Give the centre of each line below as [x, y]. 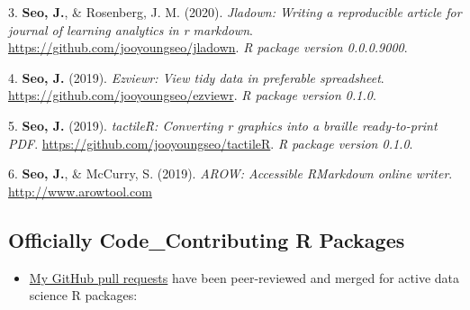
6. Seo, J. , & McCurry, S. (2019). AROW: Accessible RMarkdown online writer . [230, 173]
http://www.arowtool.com [80, 191]
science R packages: [83, 295]
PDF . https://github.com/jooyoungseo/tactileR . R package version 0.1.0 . [211, 143]
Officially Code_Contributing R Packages [207, 239]
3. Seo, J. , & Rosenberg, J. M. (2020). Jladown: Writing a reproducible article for [235, 12]
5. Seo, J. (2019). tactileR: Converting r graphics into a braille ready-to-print [223, 125]
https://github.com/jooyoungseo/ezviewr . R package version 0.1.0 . [192, 95]
